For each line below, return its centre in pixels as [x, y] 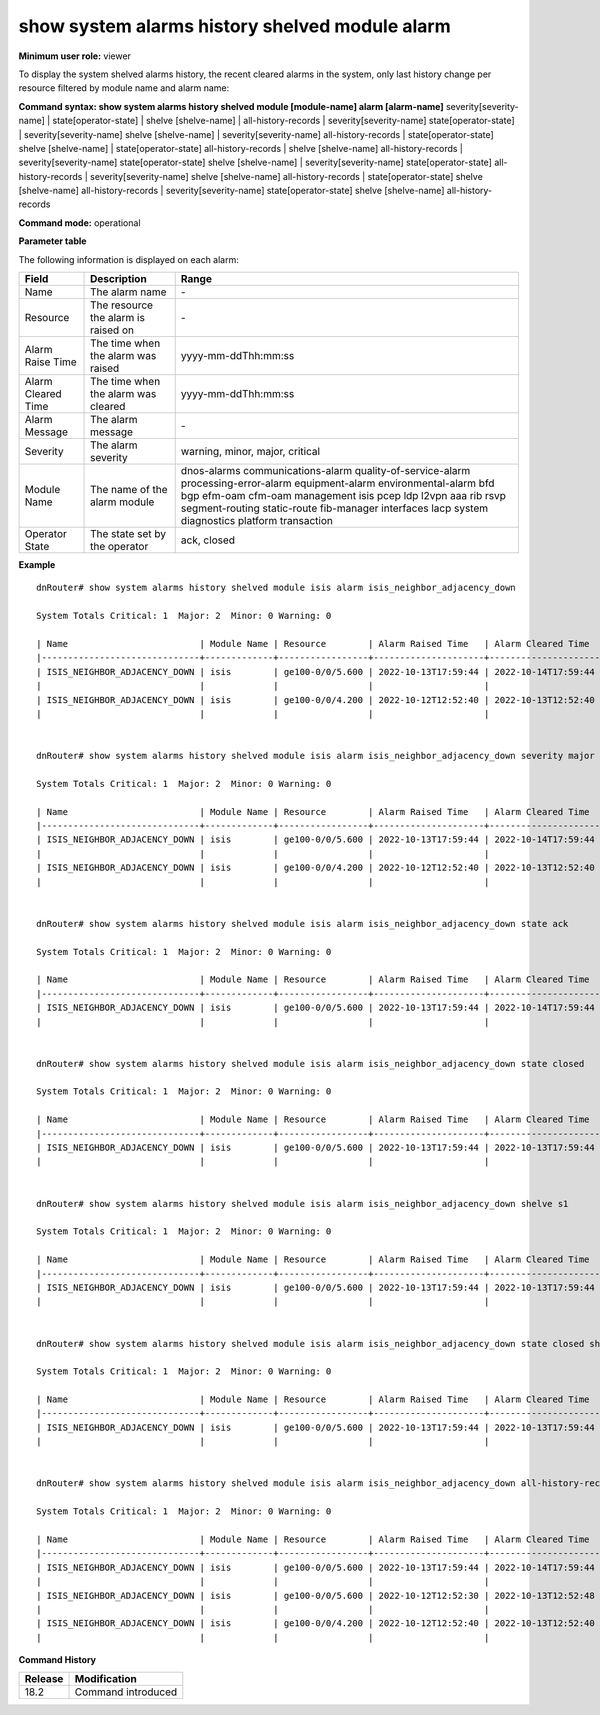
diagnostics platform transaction [257, 521]
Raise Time [50, 362]
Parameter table [52, 241]
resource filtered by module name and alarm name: [124, 88]
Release [44, 1679]
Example [37, 565]
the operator [119, 547]
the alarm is [117, 318]
